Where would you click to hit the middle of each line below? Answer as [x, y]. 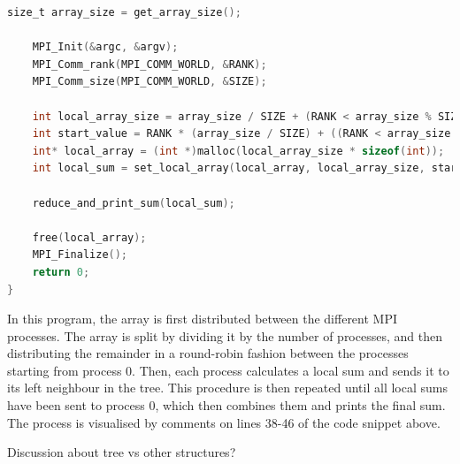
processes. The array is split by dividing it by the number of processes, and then [225, 335]
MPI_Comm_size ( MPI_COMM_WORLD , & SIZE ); [149, 82]
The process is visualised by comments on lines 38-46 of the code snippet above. [224, 422]
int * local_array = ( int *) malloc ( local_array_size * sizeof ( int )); [238, 151]
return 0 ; [61, 272]
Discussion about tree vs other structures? [122, 452]
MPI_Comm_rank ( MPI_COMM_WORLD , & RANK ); [149, 64]
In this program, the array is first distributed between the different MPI [203, 319]
